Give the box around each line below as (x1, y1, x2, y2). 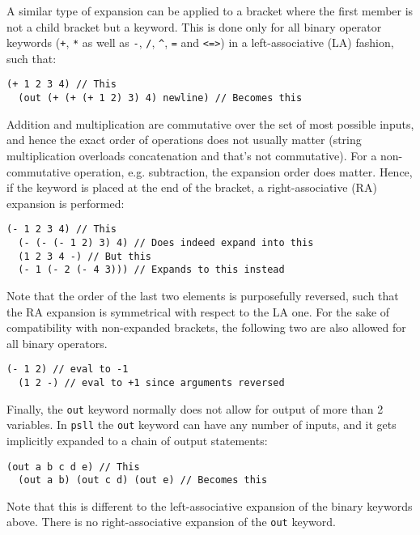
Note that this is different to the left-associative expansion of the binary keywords (6, 497, 413, 514)
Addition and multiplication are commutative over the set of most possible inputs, (6, 115, 414, 132)
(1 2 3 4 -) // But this (18, 250, 151, 262)
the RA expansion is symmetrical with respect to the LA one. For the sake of (6, 303, 390, 320)
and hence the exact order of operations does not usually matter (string (6, 131, 362, 148)
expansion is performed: (6, 194, 125, 211)
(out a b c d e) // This (6, 461, 140, 473)
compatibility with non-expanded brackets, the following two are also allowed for (6, 319, 406, 336)
